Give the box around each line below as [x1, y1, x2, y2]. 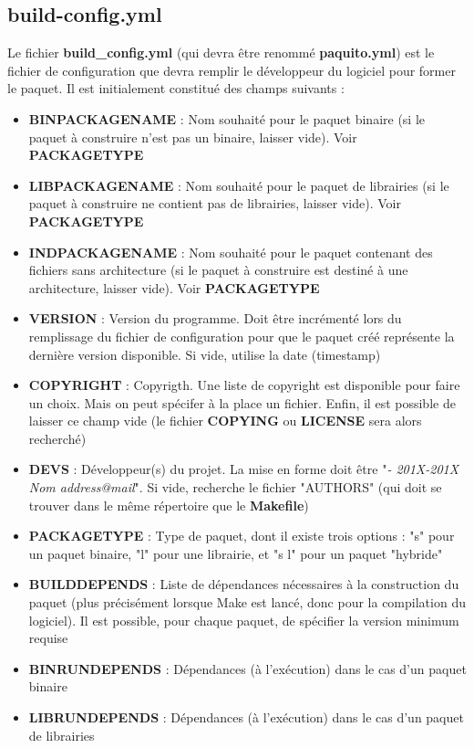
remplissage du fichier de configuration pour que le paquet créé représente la [28, 326, 455, 345]
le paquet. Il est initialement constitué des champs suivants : [7, 79, 345, 98]
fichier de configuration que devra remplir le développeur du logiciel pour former [7, 60, 456, 79]
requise [28, 628, 68, 648]
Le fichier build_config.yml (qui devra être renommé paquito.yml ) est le [7, 43, 435, 62]
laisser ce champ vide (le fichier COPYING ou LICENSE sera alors [28, 411, 422, 430]
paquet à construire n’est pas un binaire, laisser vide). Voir [28, 127, 357, 146]
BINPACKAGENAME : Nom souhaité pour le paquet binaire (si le [28, 109, 426, 128]
